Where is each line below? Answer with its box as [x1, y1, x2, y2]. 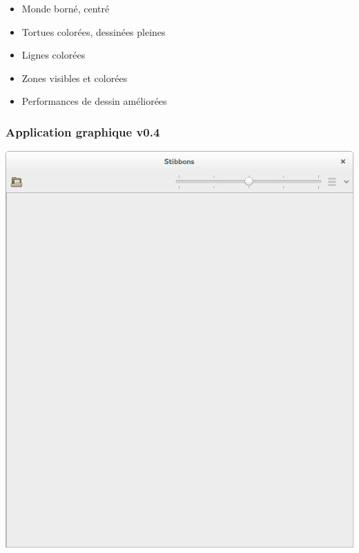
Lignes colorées [21, 48, 86, 62]
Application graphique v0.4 [6, 123, 160, 140]
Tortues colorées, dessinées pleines [21, 24, 166, 39]
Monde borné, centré [21, 1, 110, 15]
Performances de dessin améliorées [21, 94, 167, 108]
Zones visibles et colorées [21, 70, 128, 85]
